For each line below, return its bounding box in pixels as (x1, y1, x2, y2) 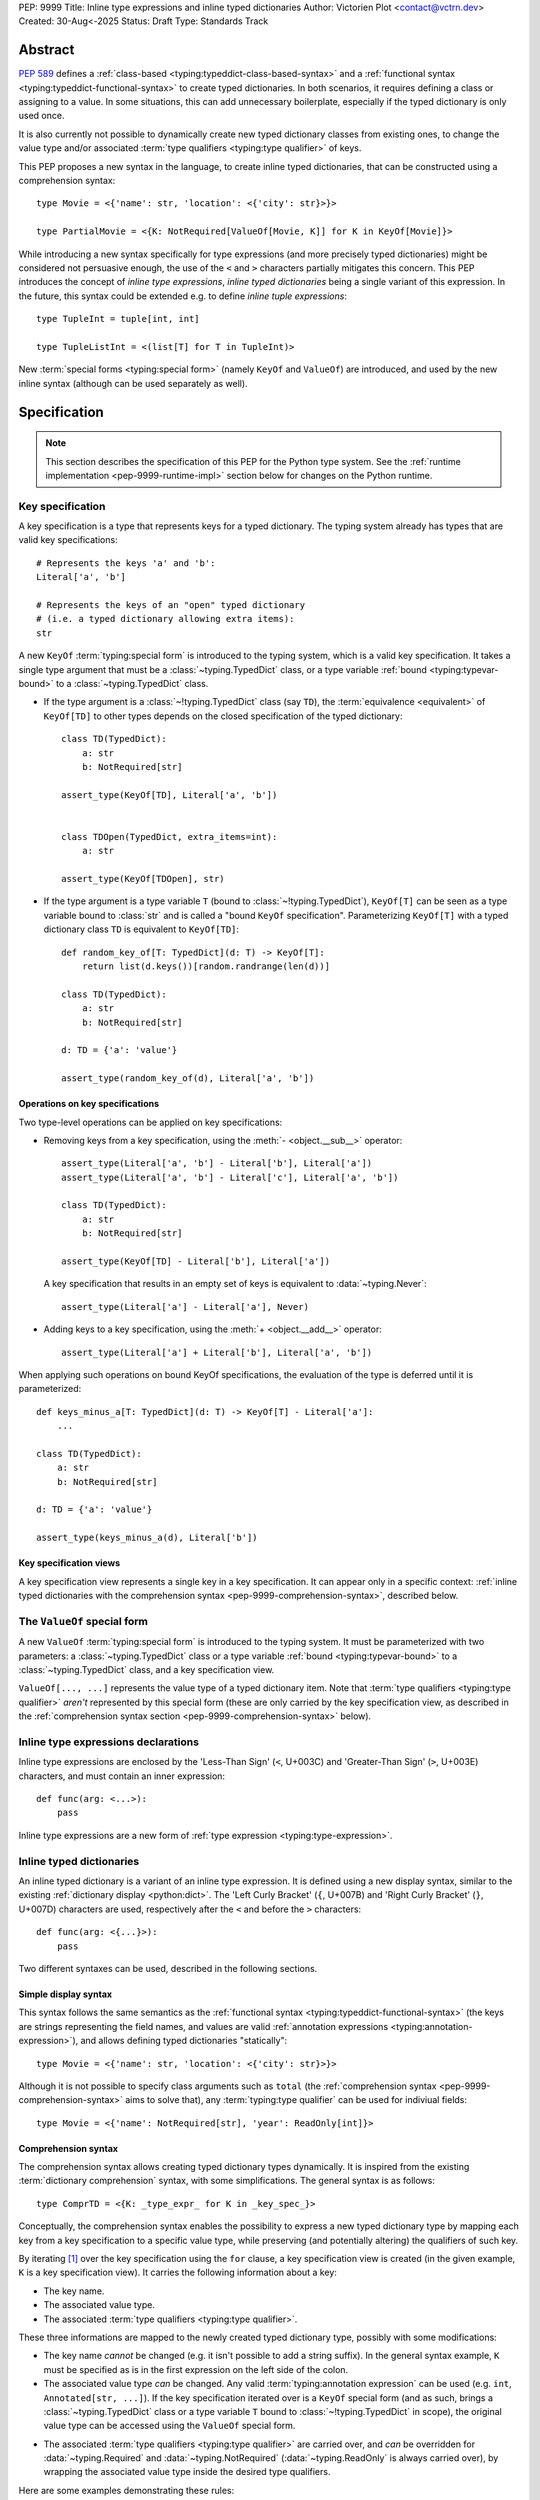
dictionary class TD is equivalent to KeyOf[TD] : (43, 923, 240, 935)
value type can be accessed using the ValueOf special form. (43, 2420, 296, 2432)
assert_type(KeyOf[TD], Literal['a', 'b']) (61, 789, 278, 800)
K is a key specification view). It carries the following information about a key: (18, 2266, 337, 2279)
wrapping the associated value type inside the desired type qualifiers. (43, 2466, 331, 2478)
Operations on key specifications (18, 1098, 160, 1110)
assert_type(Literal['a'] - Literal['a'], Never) (61, 1301, 310, 1312)
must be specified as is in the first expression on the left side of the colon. (43, 2363, 349, 2375)
